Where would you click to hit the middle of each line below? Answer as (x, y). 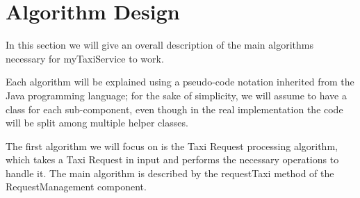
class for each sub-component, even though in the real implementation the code (174, 109)
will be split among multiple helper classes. (97, 123)
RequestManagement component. (76, 187)
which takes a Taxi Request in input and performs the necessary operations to (172, 159)
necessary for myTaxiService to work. (85, 58)
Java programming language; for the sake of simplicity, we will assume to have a (176, 95)
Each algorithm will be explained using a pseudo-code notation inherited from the (180, 82)
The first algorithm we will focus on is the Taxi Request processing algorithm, (172, 146)
